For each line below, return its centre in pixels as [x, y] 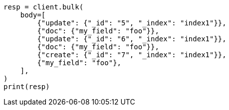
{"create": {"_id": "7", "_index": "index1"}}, [132, 55]
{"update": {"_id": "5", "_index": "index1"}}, [132, 23]
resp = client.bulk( [44, 7]
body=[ [33, 15]
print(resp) [27, 87]
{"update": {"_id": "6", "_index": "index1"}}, [132, 39]
